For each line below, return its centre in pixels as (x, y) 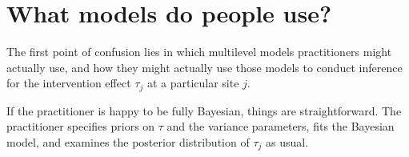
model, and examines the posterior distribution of (128, 141)
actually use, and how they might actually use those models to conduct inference (204, 67)
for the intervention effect (69, 83)
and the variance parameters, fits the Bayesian (281, 126)
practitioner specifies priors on (81, 126)
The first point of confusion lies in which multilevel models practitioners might (199, 52)
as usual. (287, 141)
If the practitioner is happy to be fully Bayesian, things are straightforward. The (204, 110)
